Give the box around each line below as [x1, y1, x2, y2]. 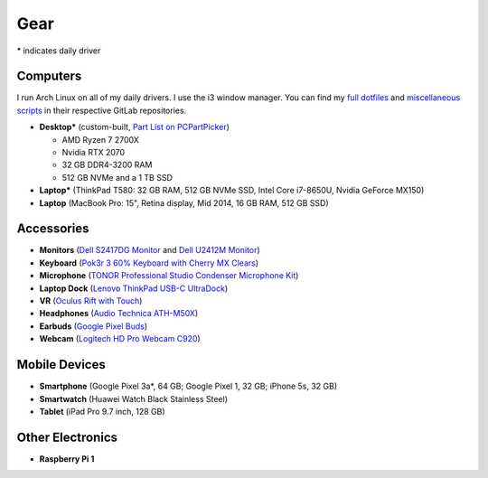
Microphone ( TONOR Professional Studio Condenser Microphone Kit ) [39, 270, 299, 281]
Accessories [16, 221, 89, 237]
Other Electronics [16, 429, 117, 445]
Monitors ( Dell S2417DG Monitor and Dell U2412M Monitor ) [39, 245, 261, 256]
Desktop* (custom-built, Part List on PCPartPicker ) [39, 122, 230, 133]
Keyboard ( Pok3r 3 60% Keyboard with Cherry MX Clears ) [39, 258, 259, 268]
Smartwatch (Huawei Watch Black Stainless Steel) [39, 393, 228, 404]
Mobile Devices [16, 357, 106, 372]
